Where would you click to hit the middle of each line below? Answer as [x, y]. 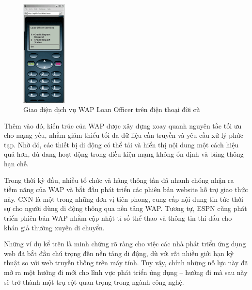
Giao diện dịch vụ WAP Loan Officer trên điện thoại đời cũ [112, 109]
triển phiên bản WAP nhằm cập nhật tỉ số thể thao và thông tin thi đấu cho [118, 218]
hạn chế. [16, 164]
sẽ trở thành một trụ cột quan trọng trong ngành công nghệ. [94, 282]
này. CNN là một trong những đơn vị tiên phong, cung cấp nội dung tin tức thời [124, 199]
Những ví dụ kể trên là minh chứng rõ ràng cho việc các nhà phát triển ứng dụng [125, 244]
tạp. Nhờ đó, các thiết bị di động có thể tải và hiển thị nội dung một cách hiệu [121, 144]
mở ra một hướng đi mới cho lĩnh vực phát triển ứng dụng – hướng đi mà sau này [126, 272]
